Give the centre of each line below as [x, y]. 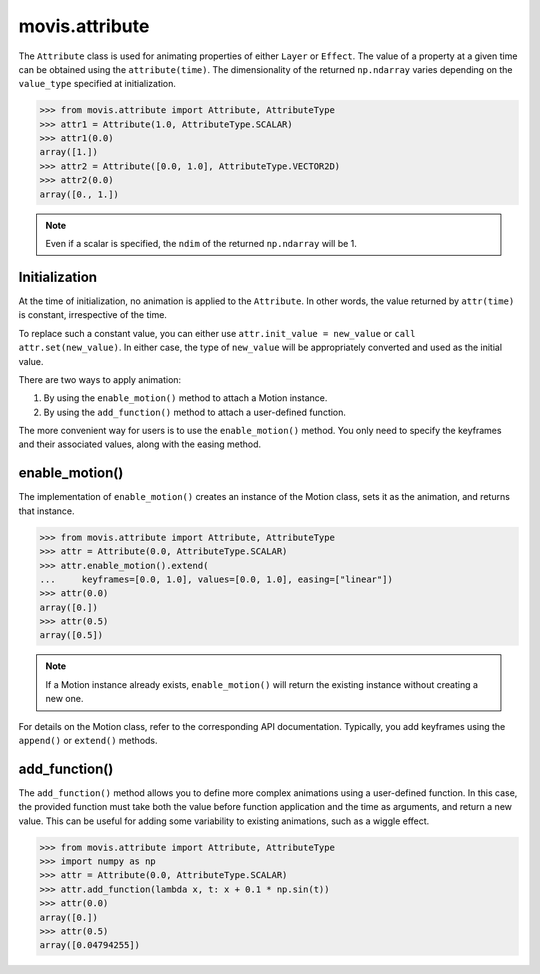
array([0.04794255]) [89, 945]
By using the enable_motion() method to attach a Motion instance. [185, 398]
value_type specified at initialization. [97, 84]
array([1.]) [69, 152]
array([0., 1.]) [79, 194]
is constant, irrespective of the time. [92, 315]
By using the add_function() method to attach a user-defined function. [195, 412]
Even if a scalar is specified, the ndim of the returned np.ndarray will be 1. [201, 244]
